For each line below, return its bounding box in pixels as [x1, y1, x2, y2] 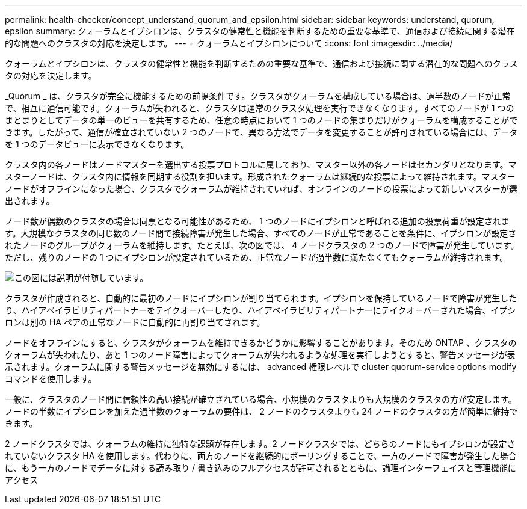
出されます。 [5, 196, 55, 206]
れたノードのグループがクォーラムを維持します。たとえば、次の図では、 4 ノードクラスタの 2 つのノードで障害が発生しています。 [5, 240, 519, 250]
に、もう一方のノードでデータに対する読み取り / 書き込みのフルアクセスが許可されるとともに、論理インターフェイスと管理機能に [5, 463, 516, 473]
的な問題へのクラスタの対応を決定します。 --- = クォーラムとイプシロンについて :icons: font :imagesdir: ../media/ [5, 38, 453, 48]
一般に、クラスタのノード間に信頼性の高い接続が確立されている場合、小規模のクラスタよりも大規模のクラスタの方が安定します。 [5, 394, 517, 404]
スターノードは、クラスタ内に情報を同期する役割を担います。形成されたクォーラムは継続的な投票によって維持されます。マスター [5, 171, 516, 182]
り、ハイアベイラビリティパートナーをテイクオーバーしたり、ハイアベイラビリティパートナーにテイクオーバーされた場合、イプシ [5, 305, 516, 315]
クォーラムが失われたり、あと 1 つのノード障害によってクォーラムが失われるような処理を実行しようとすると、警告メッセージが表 [5, 350, 516, 360]
